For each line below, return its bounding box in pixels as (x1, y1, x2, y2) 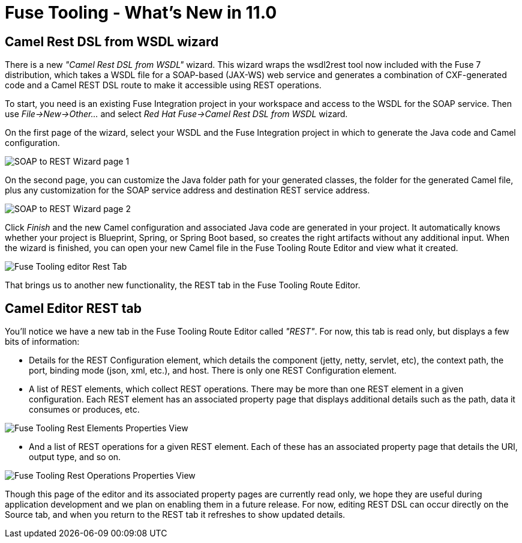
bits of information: (5, 336, 80, 347)
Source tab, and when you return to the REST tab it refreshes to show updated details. (5, 509, 346, 520)
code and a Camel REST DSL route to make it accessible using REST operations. (5, 80, 322, 91)
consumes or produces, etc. (29, 404, 140, 415)
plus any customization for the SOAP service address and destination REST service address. (5, 185, 370, 196)
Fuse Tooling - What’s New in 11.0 (5, 2, 277, 23)
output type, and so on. (29, 452, 121, 463)
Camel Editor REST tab (5, 300, 142, 316)
